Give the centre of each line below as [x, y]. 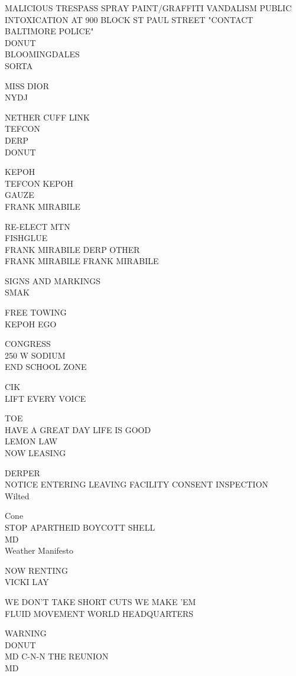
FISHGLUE [26, 238]
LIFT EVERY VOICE [45, 398]
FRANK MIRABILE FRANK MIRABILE [82, 261]
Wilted [17, 495]
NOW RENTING [37, 570]
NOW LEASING [35, 453]
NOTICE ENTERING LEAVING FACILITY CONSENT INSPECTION [137, 484]
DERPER [22, 472]
